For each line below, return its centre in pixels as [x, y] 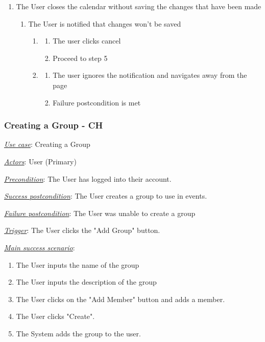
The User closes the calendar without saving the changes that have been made [139, 6]
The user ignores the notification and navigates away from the [150, 75]
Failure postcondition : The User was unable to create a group [100, 213]
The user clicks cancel [87, 41]
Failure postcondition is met [97, 102]
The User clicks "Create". [55, 316]
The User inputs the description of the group [86, 282]
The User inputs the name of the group [78, 264]
